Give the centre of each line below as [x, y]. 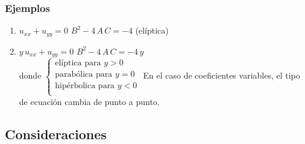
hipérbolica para [85, 86]
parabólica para [84, 75]
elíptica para [78, 63]
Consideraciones [56, 133]
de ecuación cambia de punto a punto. [89, 101]
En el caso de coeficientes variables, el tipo [222, 75]
